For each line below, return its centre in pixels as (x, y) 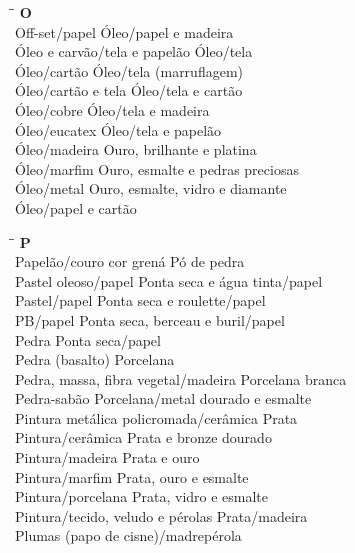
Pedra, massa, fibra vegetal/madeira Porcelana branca (181, 378)
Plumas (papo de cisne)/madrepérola (128, 535)
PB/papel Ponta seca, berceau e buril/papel (150, 319)
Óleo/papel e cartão (76, 207)
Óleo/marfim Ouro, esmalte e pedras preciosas (157, 168)
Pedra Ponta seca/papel (88, 339)
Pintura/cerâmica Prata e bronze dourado (143, 437)
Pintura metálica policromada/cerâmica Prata (156, 417)
